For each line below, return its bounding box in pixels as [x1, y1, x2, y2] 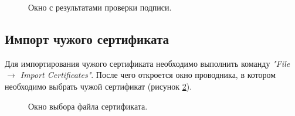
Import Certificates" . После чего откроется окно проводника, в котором [20, 69, 276, 81]
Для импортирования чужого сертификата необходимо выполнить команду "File [5, 57, 290, 69]
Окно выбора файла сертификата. [28, 100, 148, 112]
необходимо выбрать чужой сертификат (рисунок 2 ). [5, 80, 192, 92]
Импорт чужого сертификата [5, 29, 169, 47]
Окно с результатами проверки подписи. [28, 1, 172, 13]
